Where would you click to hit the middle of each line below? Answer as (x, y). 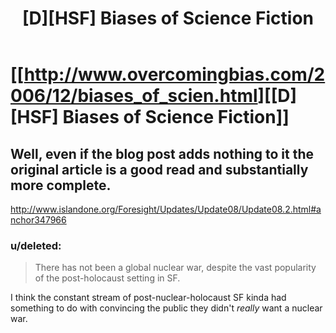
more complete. (61, 185)
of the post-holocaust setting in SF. (107, 278)
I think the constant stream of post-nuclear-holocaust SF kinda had (148, 298)
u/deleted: (36, 245)
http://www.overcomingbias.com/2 (174, 74)
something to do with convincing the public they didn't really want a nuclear (166, 308)
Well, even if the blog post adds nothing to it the (162, 153)
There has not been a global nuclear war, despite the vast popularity (175, 268)
